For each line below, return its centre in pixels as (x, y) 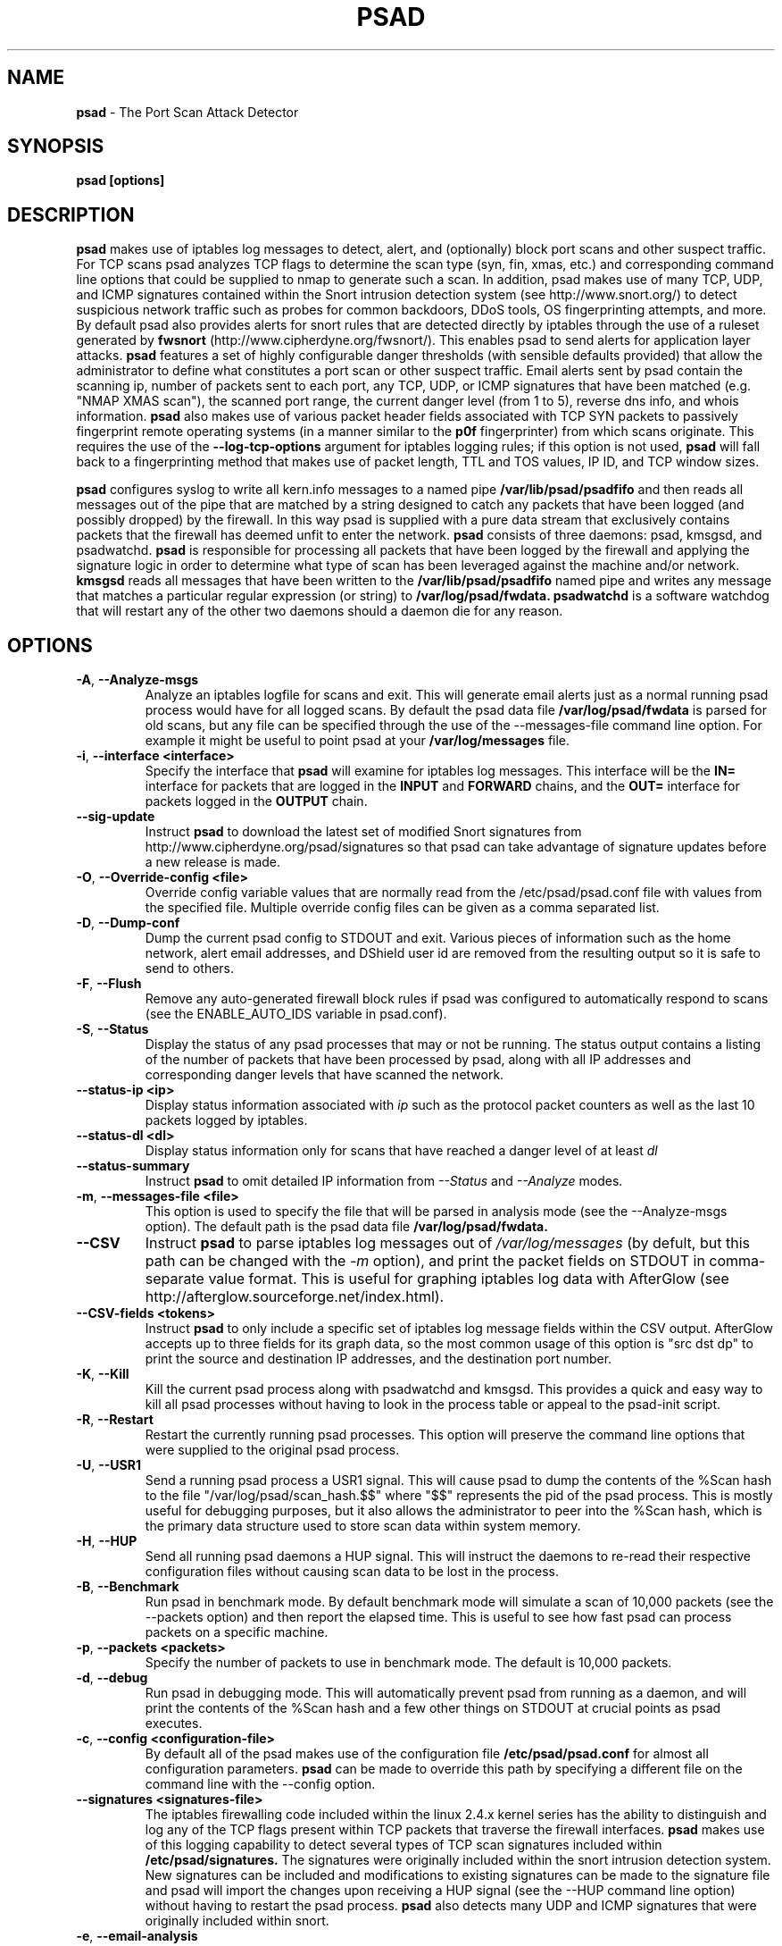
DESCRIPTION (71, 214)
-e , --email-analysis (137, 1936)
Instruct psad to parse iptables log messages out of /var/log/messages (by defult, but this (447, 1243)
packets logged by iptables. (226, 1120)
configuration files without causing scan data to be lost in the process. (352, 1572)
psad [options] (121, 180)
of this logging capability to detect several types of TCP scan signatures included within (403, 1845)
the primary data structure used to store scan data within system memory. (363, 1526)
